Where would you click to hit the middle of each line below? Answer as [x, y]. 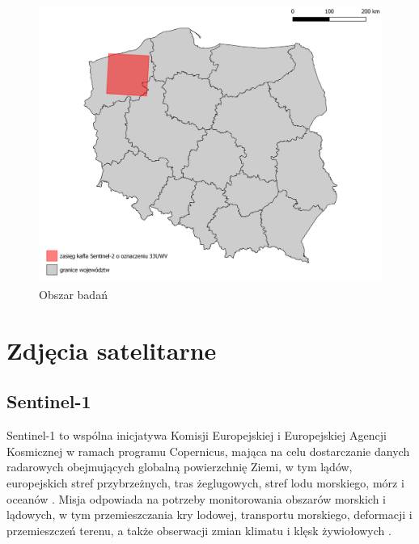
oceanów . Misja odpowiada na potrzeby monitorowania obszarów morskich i [197, 498]
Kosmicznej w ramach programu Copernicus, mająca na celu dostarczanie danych [208, 451]
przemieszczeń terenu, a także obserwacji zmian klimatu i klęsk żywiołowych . [199, 530]
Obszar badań [73, 295]
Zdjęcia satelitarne [112, 350]
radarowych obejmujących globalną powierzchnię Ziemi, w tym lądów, [180, 467]
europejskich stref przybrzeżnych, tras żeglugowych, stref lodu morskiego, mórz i [205, 482]
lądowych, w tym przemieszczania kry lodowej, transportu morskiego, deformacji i [209, 514]
